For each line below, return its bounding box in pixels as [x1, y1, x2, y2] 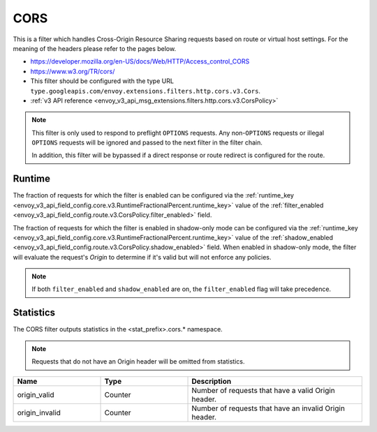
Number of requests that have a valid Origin [191, 385, 335, 395]
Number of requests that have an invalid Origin [191, 403, 346, 413]
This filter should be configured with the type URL [30, 77, 175, 85]
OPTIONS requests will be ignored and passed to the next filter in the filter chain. [31, 138, 263, 147]
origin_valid [17, 389, 54, 399]
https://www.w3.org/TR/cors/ [30, 67, 115, 75]
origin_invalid [17, 408, 61, 417]
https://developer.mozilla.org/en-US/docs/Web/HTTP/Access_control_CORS [30, 57, 250, 66]
